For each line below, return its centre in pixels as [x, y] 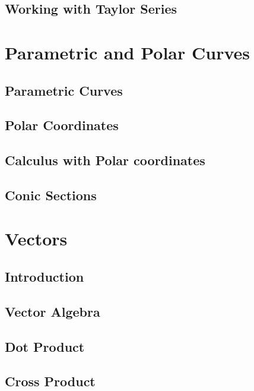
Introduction [45, 277]
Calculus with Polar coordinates [105, 160]
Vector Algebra [53, 311]
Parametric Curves [64, 90]
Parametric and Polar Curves [127, 52]
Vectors [36, 239]
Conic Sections [51, 195]
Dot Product [45, 346]
